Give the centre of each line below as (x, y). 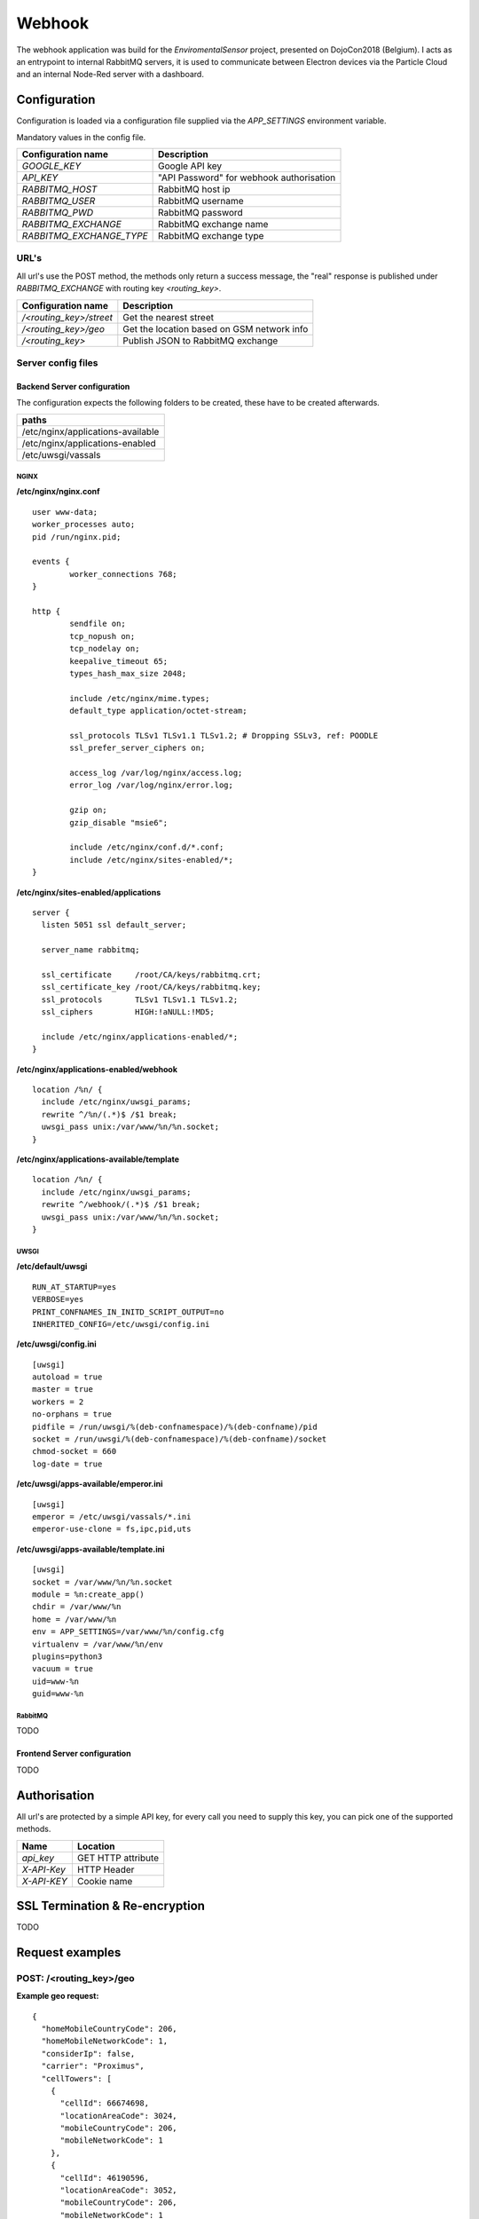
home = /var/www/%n (75, 1619)
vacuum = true (63, 1669)
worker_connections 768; (123, 574)
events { (51, 562)
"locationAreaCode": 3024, (118, 2116)
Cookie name (105, 1881)
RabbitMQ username (200, 201)
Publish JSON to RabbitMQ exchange (200, 340)
